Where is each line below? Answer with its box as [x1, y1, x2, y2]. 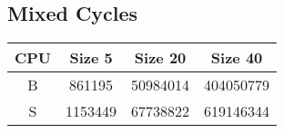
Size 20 [134, 47, 187, 69]
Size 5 [69, 47, 113, 69]
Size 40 [210, 47, 263, 69]
